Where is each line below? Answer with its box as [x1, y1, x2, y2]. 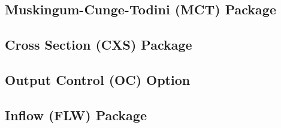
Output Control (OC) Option [5, 70, 191, 89]
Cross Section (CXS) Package [5, 35, 192, 54]
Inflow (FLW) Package [5, 105, 147, 124]
